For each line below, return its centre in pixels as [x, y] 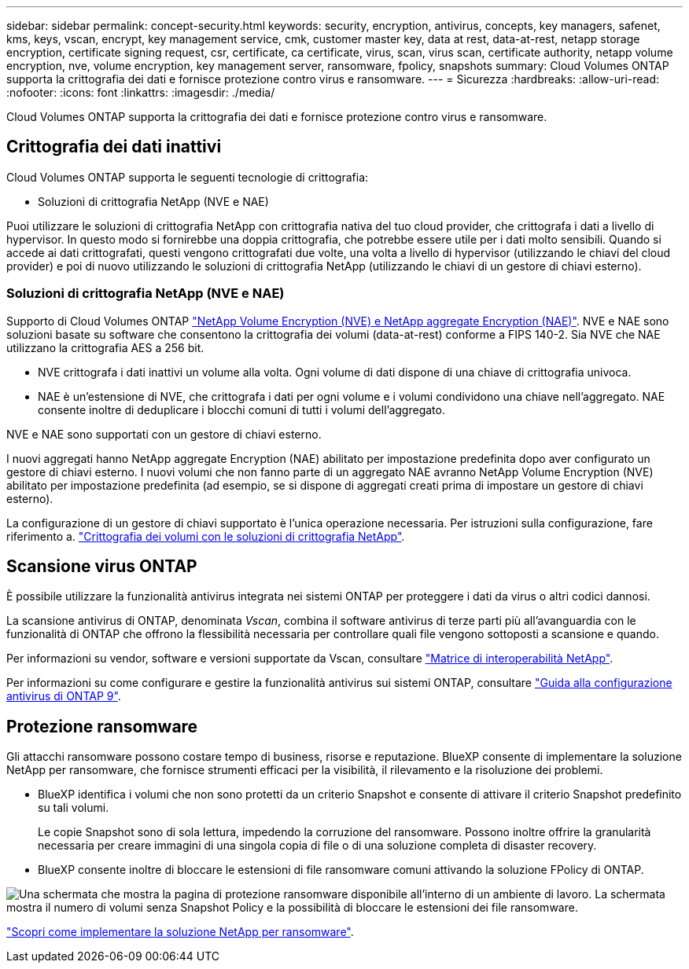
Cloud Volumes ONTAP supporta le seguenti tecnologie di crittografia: [188, 177]
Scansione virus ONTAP [102, 567]
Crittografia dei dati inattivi [114, 147]
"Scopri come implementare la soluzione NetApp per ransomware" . [180, 932]
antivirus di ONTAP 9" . [64, 696]
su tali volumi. [74, 808]
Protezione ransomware [102, 726]
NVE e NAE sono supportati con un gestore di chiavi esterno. [164, 434]
